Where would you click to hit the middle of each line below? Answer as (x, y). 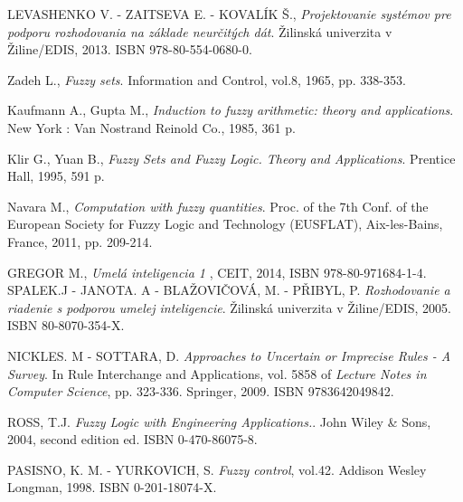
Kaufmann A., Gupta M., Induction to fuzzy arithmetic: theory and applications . (231, 110)
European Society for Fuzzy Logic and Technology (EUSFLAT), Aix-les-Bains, (225, 224)
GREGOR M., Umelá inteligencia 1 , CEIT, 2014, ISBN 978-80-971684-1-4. (217, 272)
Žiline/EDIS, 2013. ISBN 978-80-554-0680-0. (130, 49)
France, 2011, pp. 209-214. (80, 241)
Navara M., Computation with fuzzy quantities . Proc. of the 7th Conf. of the (218, 206)
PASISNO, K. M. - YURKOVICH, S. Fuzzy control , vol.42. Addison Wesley (217, 469)
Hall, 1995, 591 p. (56, 176)
